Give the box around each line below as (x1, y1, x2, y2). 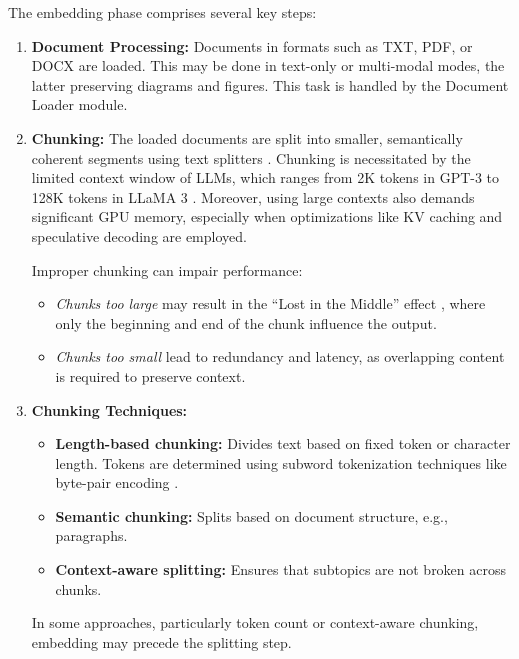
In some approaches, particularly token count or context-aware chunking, (31, 612, 479, 633)
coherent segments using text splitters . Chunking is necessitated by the (31, 147, 471, 168)
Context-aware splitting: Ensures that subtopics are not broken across (55, 559, 507, 580)
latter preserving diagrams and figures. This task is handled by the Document (31, 74, 509, 95)
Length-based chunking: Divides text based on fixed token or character (55, 433, 511, 454)
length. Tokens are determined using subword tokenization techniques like (55, 452, 507, 473)
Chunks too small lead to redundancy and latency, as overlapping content (55, 346, 505, 367)
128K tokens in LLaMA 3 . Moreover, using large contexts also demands (31, 186, 475, 207)
